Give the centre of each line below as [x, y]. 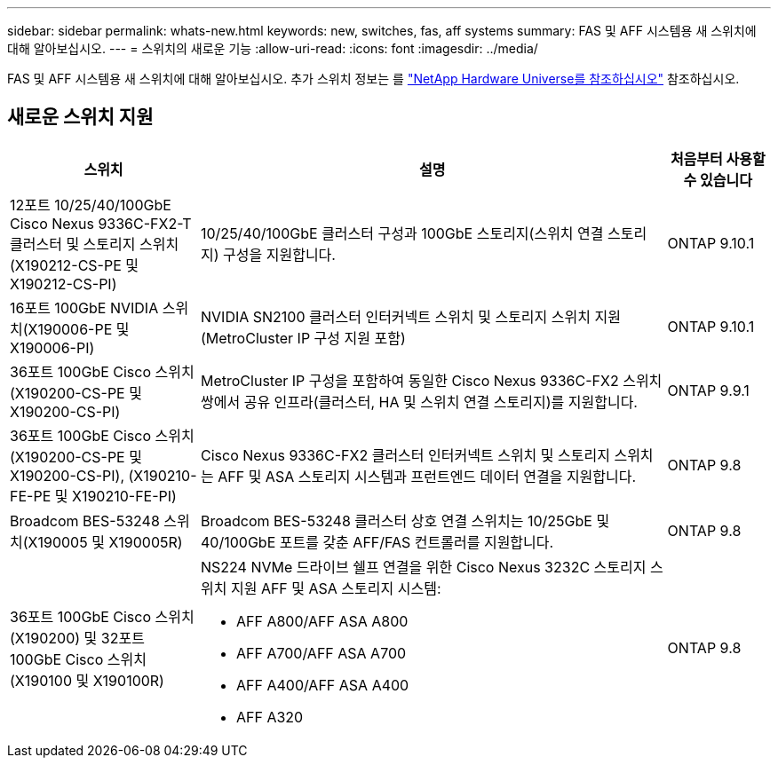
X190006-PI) [52, 347]
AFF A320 [270, 717]
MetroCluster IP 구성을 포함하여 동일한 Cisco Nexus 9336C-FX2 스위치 [432, 380]
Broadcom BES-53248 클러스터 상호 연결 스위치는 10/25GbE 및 [405, 521]
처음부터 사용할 [718, 158]
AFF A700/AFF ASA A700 [322, 653]
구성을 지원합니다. [279, 254]
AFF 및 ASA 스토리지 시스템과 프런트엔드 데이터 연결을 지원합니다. [427, 476]
